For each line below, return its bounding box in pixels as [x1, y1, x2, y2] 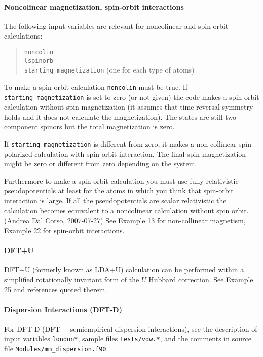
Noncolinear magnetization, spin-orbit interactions [4, 1, 184, 12]
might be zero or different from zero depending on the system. [4, 158, 197, 169]
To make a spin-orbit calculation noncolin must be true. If [4, 81, 188, 92]
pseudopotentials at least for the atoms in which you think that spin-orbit [4, 185, 234, 196]
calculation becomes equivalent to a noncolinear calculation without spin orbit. [4, 205, 249, 216]
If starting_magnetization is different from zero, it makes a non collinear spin [4, 138, 252, 149]
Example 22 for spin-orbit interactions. [4, 225, 125, 235]
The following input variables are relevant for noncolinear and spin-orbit [4, 20, 229, 31]
